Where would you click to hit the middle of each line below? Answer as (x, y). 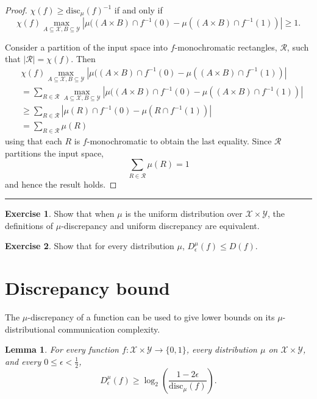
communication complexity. (109, 329)
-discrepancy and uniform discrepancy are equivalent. (160, 225)
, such (298, 47)
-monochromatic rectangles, (226, 47)
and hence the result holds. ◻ (61, 184)
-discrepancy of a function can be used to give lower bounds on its (151, 317)
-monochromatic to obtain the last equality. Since (179, 141)
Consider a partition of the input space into (87, 47)
